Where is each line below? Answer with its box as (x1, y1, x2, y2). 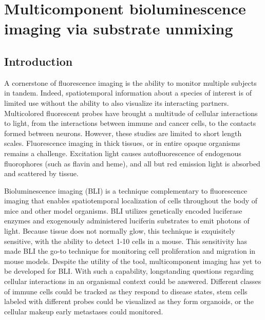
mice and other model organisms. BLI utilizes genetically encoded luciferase (4, 205, 242, 216)
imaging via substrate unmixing (4, 18, 233, 39)
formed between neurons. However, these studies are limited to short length (4, 127, 242, 138)
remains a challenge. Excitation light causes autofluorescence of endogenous (4, 147, 241, 158)
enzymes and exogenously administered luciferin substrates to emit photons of (4, 215, 250, 226)
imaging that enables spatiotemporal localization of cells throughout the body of (4, 195, 258, 206)
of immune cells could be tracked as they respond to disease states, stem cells (4, 286, 248, 296)
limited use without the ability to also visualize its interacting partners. (4, 97, 229, 108)
